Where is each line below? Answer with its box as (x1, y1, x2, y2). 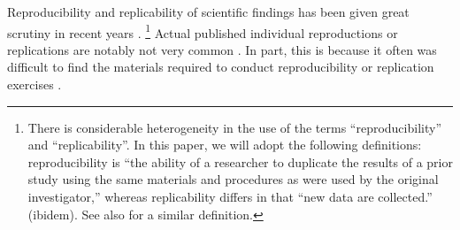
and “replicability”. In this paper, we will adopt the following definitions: (27, 135, 422, 154)
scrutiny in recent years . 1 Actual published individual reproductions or (7, 20, 398, 42)
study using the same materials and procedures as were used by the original (27, 170, 439, 188)
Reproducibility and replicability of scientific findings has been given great (7, 3, 410, 20)
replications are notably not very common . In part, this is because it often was (7, 40, 437, 58)
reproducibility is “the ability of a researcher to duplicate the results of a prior (27, 152, 453, 171)
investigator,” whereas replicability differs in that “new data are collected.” (27, 188, 433, 205)
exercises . (7, 75, 62, 94)
